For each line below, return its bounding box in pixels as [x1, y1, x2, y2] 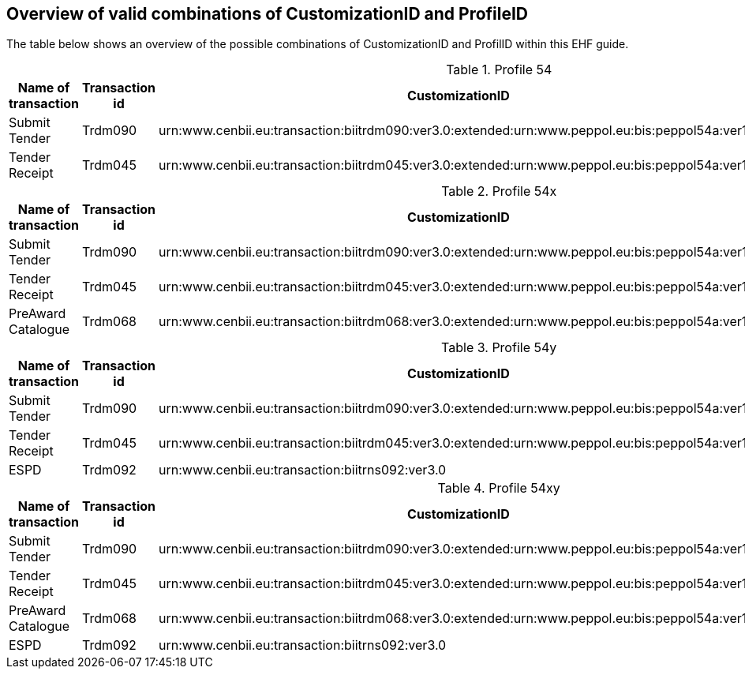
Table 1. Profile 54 [446, 62, 552, 78]
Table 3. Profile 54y [441, 339, 557, 356]
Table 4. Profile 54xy [437, 480, 560, 497]
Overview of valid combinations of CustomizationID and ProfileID [6, 4, 529, 24]
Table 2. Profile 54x [441, 183, 557, 200]
